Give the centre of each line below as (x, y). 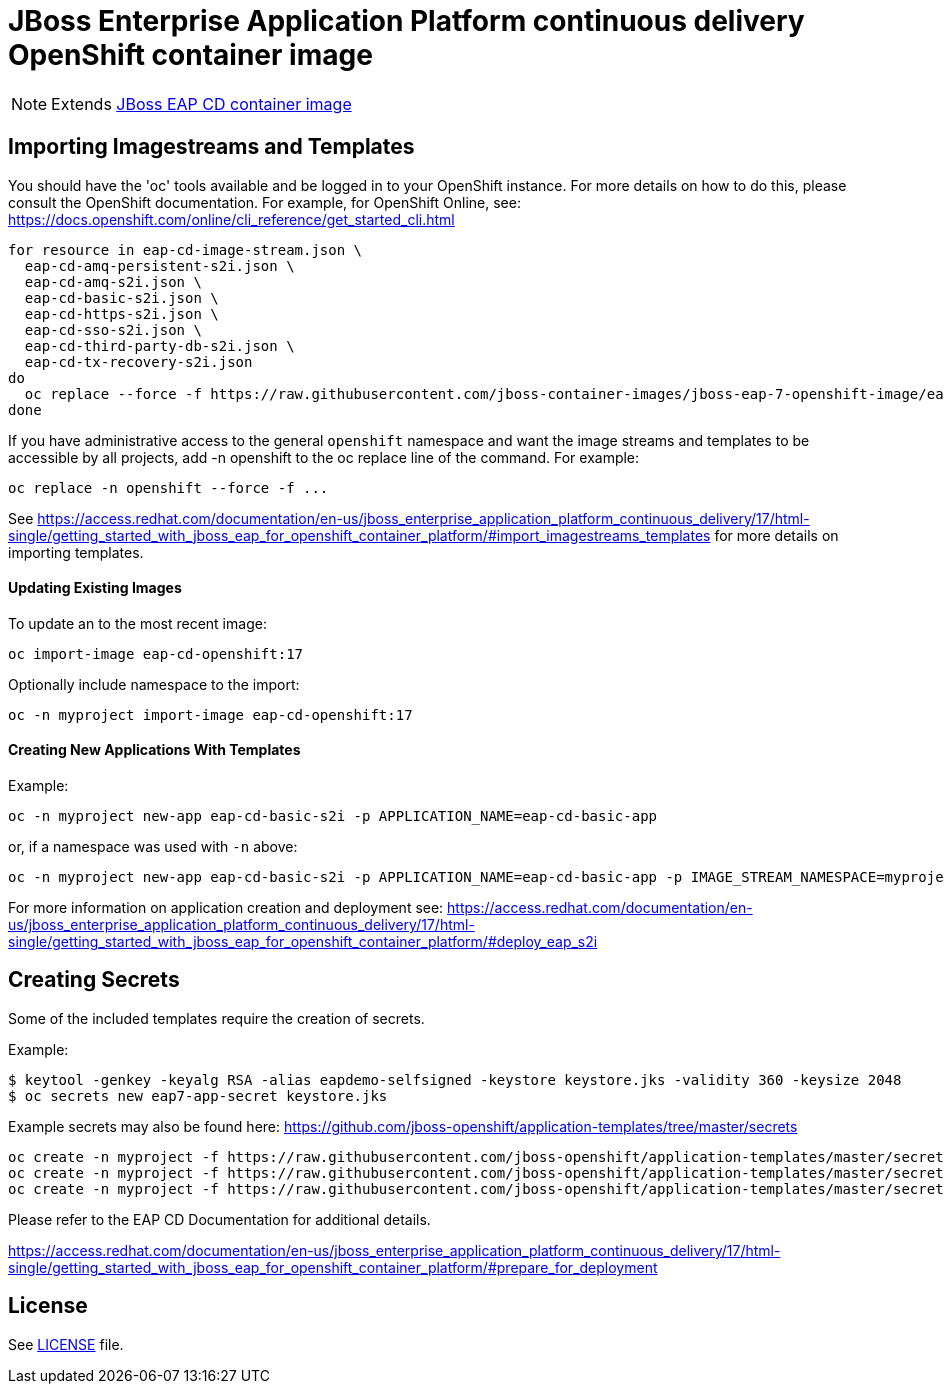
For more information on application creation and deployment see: (226, 908)
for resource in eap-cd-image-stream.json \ (185, 249)
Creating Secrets (94, 980)
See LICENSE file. (66, 1344)
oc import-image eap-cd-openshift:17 (156, 653)
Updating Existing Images (95, 588)
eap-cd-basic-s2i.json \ (121, 297)
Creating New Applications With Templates (154, 750)
